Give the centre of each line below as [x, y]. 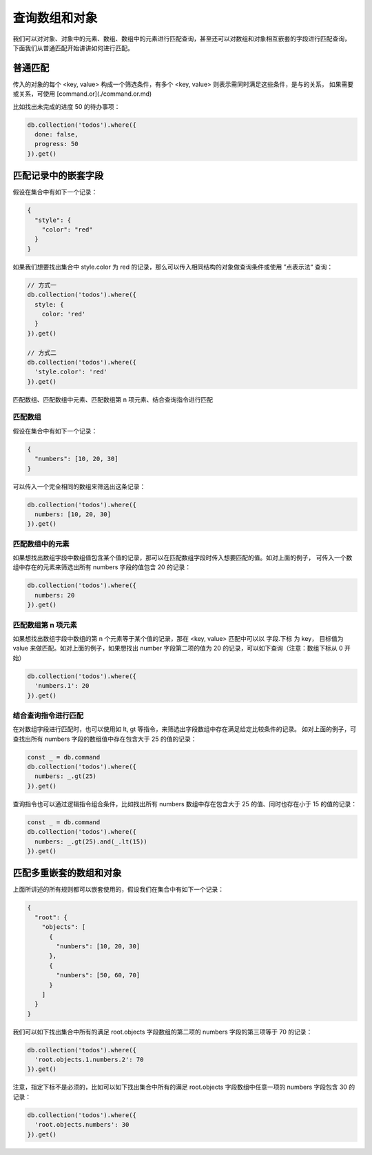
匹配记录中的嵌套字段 [58, 176]
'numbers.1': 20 [62, 686]
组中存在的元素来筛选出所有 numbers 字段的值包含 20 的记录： [102, 567]
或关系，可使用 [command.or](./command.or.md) [82, 94]
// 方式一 [42, 285]
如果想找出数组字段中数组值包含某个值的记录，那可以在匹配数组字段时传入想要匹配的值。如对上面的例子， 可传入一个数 [183, 558]
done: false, [56, 134]
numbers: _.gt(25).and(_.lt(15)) [91, 841]
